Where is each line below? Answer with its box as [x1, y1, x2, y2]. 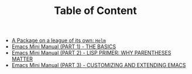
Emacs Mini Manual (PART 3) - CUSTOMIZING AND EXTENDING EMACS [11, 62, 186, 69]
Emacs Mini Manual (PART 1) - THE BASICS [11, 43, 116, 50]
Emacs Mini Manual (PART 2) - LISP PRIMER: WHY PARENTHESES [11, 50, 172, 57]
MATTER [11, 55, 33, 62]
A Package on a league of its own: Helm [11, 37, 107, 44]
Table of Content [53, 4, 138, 17]
